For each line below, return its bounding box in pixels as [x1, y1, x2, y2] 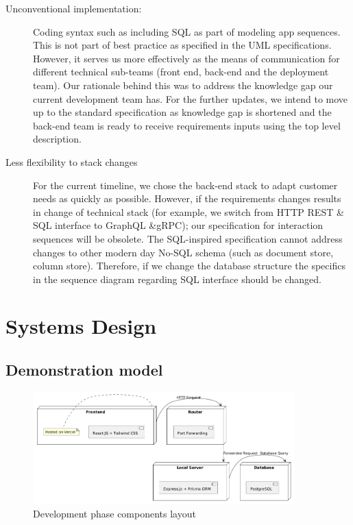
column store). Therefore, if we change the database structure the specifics [33, 258, 345, 273]
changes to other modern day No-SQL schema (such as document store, [33, 245, 334, 259]
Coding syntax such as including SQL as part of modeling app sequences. [33, 24, 341, 38]
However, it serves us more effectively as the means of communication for [33, 51, 340, 65]
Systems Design [5, 312, 157, 340]
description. [33, 132, 82, 146]
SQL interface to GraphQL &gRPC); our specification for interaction [33, 218, 324, 232]
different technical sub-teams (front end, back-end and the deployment [33, 64, 329, 79]
